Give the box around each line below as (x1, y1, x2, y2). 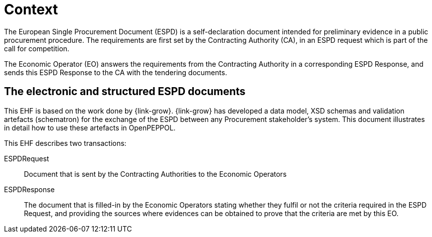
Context (4, 1, 58, 18)
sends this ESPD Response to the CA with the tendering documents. (4, 68, 227, 77)
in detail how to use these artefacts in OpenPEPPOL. (4, 123, 176, 132)
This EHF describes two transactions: (4, 138, 127, 147)
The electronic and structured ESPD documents (4, 85, 246, 98)
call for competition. (4, 44, 70, 53)
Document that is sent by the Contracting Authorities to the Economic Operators (24, 169, 287, 178)
